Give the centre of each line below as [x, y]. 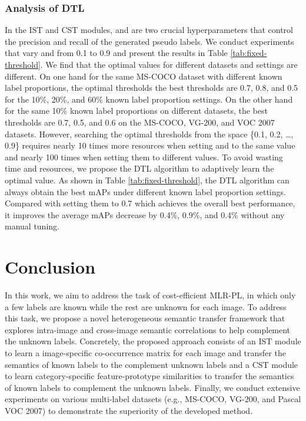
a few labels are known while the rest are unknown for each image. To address [146, 306]
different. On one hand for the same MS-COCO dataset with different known [144, 76]
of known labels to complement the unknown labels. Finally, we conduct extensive [152, 387]
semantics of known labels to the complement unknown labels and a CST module [152, 364]
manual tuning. [32, 226]
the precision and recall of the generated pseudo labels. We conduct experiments [149, 41]
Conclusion [50, 267]
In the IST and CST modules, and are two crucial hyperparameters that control [149, 30]
